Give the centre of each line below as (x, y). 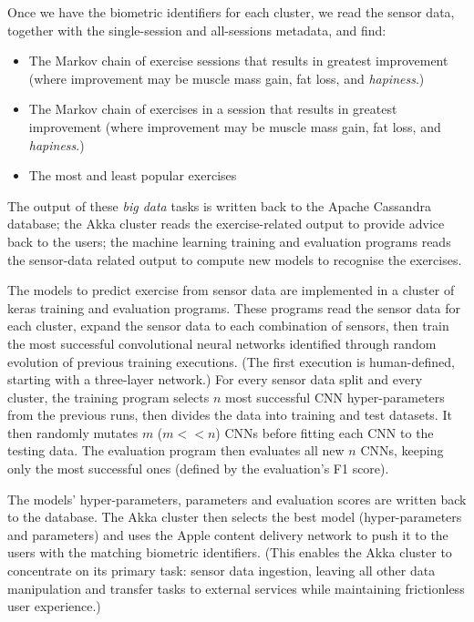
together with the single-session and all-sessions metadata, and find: (197, 30)
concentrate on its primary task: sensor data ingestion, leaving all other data (222, 571)
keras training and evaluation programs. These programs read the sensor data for (234, 307)
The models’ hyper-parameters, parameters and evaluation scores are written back (237, 499)
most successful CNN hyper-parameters (335, 397)
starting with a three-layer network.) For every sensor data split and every (215, 379)
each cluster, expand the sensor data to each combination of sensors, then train (228, 326)
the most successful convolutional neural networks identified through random (222, 343)
